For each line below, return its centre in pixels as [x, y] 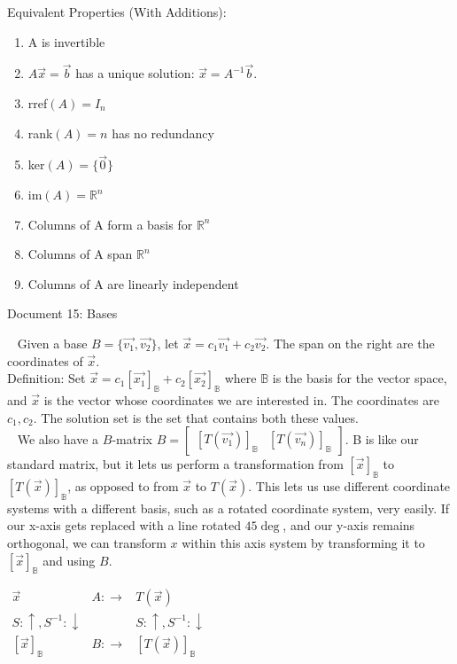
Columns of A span [80, 254]
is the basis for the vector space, [360, 378]
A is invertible [66, 41]
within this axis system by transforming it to [303, 542]
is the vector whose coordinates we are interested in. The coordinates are [241, 399]
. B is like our [382, 439]
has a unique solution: [135, 73]
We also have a [58, 439]
